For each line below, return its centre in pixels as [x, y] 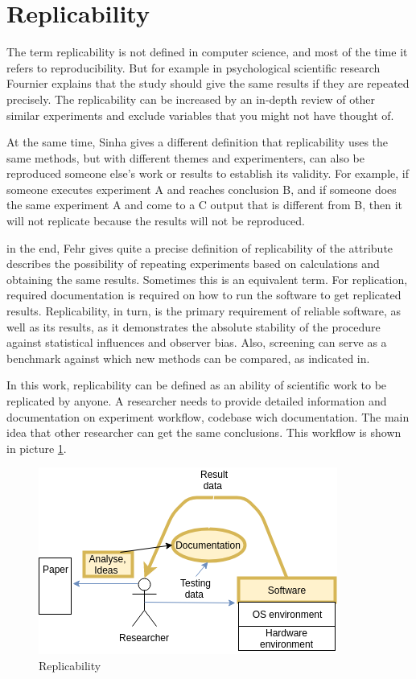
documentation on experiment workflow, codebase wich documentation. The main [208, 416]
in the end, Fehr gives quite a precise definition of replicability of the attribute [200, 247]
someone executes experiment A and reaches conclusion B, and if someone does [202, 189]
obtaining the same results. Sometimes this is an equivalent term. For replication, [207, 279]
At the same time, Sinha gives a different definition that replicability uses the [198, 142]
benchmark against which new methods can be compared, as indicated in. [188, 358]
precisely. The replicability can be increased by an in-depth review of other [191, 99]
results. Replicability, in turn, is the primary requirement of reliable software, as [204, 311]
